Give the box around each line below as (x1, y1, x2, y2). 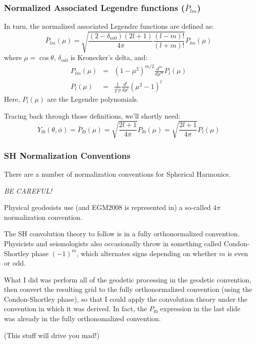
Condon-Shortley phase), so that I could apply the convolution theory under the (4, 293, 248, 304)
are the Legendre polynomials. (47, 93, 139, 104)
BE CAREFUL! (4, 185, 52, 196)
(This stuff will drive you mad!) (4, 330, 100, 340)
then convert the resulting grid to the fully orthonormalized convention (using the (4, 284, 252, 294)
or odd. (4, 258, 26, 268)
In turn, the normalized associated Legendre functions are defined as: (4, 21, 214, 31)
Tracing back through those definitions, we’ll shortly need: (4, 110, 181, 121)
